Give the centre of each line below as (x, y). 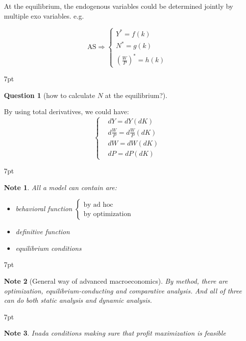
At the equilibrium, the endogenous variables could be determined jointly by (119, 6)
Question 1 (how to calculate (49, 95)
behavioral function (44, 208)
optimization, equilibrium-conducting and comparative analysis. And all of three (123, 290)
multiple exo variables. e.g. (44, 15)
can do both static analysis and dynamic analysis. (78, 300)
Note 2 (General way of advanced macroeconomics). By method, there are (116, 280)
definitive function (43, 231)
